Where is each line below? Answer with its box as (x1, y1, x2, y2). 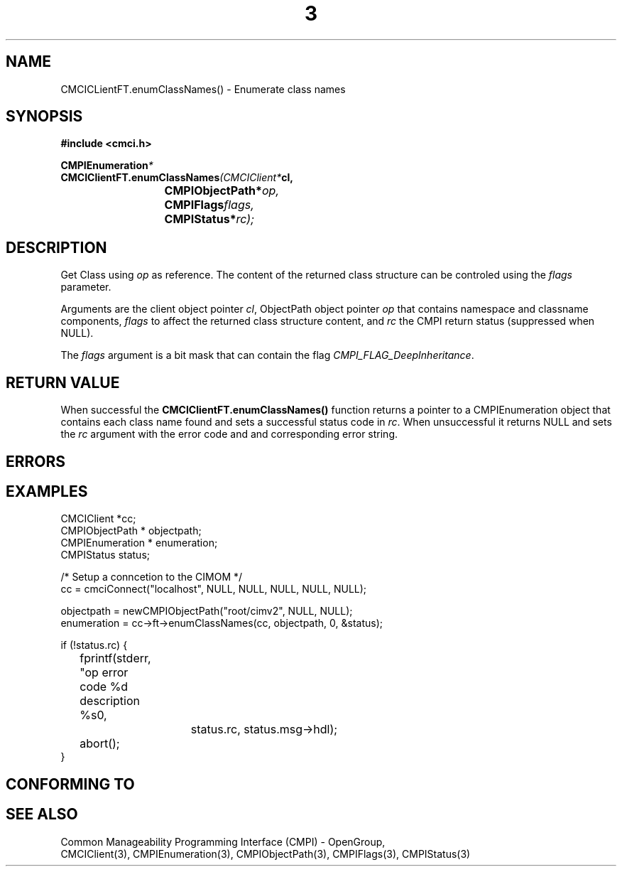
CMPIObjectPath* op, (164, 183, 280, 198)
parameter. (60, 281, 111, 294)
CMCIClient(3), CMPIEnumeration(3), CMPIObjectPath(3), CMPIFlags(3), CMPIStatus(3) (60, 847, 471, 860)
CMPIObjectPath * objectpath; (60, 524, 202, 537)
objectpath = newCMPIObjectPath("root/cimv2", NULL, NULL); (60, 605, 353, 618)
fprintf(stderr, (80, 651, 151, 666)
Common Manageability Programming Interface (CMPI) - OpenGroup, (60, 835, 386, 848)
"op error (80, 665, 129, 680)
